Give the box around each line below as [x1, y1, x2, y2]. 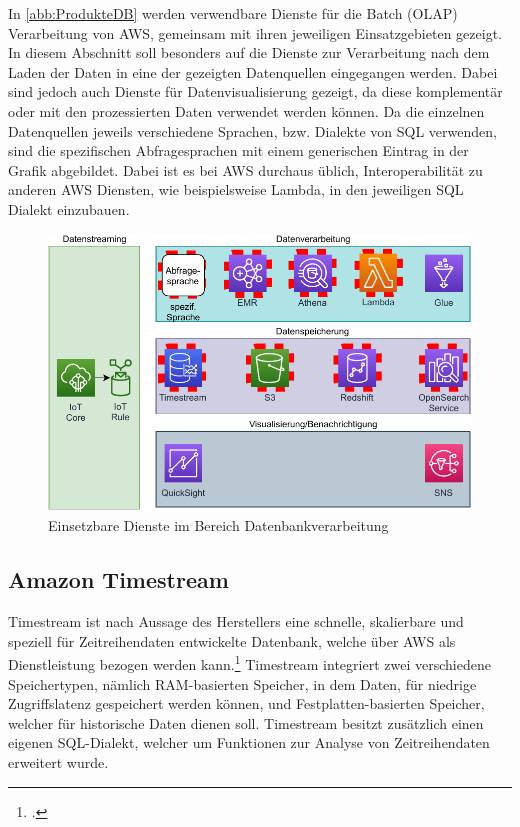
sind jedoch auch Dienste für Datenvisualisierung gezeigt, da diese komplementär [8, 81, 503, 102]
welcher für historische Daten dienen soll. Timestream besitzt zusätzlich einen [8, 712, 484, 733]
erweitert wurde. [8, 752, 109, 773]
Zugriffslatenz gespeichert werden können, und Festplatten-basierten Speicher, [8, 693, 485, 714]
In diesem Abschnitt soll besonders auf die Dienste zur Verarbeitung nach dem [8, 42, 490, 63]
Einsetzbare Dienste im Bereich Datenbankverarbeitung [48, 515, 389, 536]
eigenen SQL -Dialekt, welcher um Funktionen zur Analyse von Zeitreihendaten [8, 732, 490, 753]
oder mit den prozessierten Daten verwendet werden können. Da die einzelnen [8, 100, 485, 121]
